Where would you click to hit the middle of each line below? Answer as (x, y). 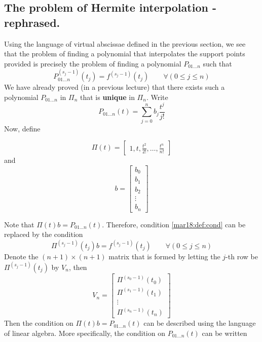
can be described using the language (200, 323)
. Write (157, 97)
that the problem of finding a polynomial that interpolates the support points (125, 54)
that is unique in (107, 97)
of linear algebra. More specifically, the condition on (85, 333)
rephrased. (32, 22)
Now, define (22, 128)
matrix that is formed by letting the (164, 256)
